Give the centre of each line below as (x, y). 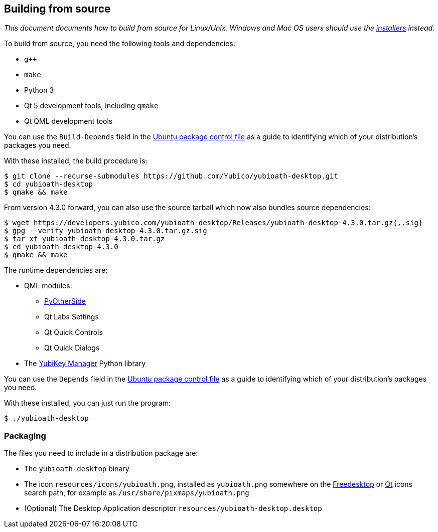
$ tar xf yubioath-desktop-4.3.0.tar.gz (85, 239)
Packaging (25, 435)
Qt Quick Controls (74, 332)
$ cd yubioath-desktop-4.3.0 (61, 247)
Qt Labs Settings (71, 317)
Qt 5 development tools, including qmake (91, 106)
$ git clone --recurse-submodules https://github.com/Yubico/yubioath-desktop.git (171, 176)
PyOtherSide (65, 301)
